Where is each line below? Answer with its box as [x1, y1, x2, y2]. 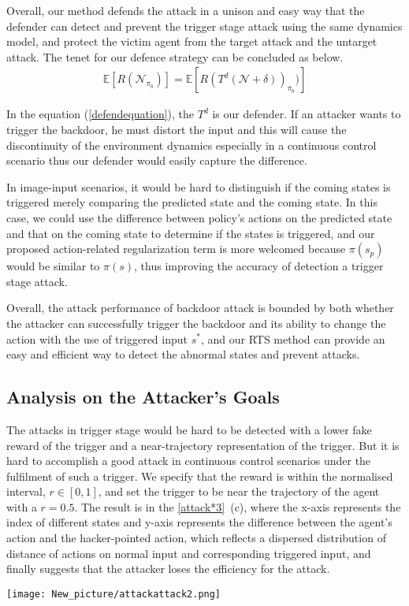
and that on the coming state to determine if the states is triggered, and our [6, 225, 375, 241]
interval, [6, 483, 46, 500]
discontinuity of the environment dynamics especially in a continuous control [6, 136, 377, 153]
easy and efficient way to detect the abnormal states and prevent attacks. [6, 346, 360, 362]
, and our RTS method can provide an [200, 330, 385, 347]
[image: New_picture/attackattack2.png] [6, 588, 221, 600]
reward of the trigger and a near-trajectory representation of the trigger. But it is [6, 437, 400, 453]
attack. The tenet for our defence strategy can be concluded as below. [6, 48, 344, 65]
